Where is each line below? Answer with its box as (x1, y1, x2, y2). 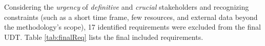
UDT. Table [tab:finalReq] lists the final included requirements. (4, 31, 203, 42)
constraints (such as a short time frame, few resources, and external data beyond (4, 11, 258, 22)
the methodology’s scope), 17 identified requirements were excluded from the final (4, 21, 261, 32)
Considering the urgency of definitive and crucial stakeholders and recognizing (4, 2, 249, 12)
